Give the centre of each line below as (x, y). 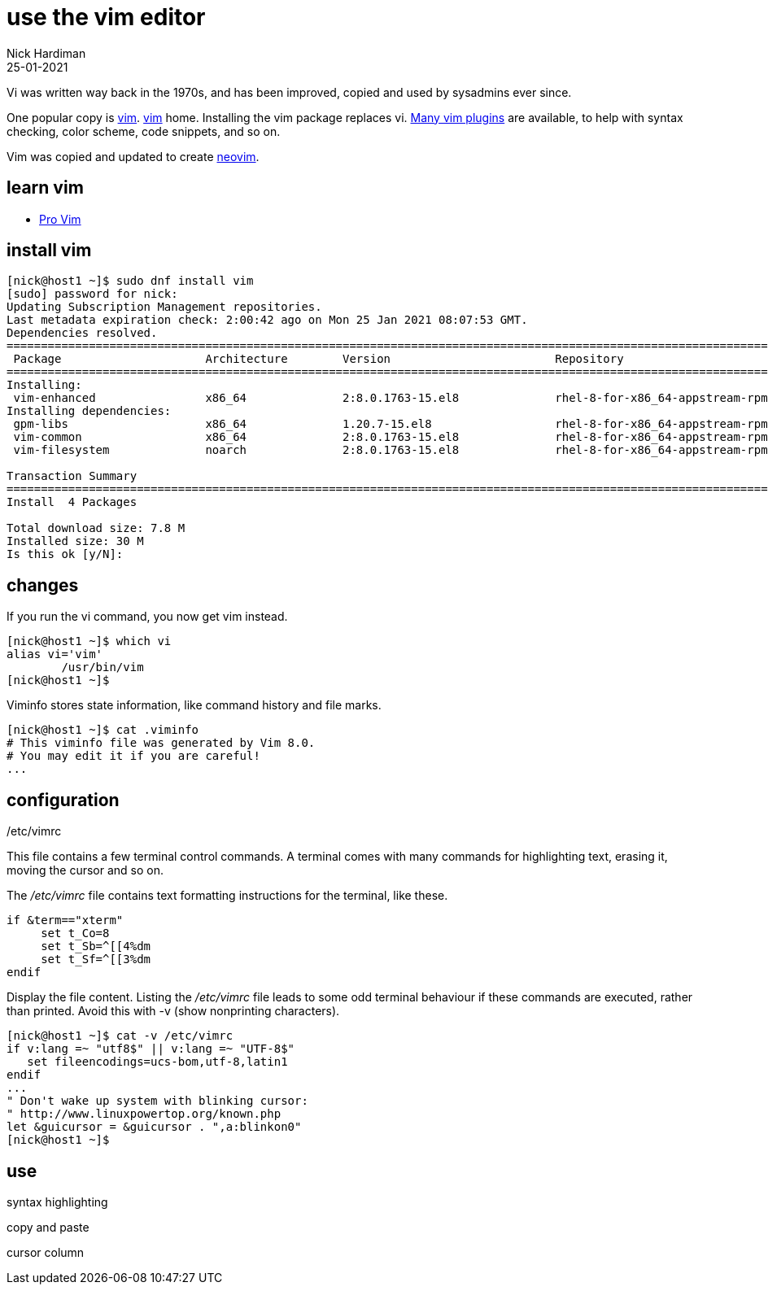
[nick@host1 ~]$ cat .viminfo (103, 730)
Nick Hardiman (46, 53)
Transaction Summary (72, 476)
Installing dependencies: (89, 411)
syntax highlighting (57, 1202)
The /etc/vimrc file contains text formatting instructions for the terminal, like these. (227, 896)
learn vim (45, 188)
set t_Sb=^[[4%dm (96, 946)
